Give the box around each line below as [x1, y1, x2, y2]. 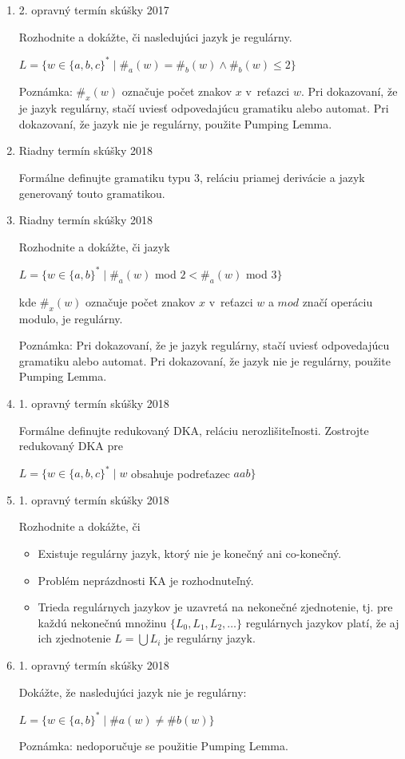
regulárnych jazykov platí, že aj [245, 614, 399, 631]
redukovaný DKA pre [18, 437, 123, 454]
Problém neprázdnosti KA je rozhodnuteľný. [38, 571, 254, 588]
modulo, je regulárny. [18, 310, 123, 326]
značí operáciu [302, 293, 373, 310]
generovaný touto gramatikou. [18, 184, 165, 201]
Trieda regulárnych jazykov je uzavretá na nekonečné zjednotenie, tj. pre [38, 599, 393, 615]
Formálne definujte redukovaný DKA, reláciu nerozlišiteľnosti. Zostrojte [18, 421, 369, 438]
